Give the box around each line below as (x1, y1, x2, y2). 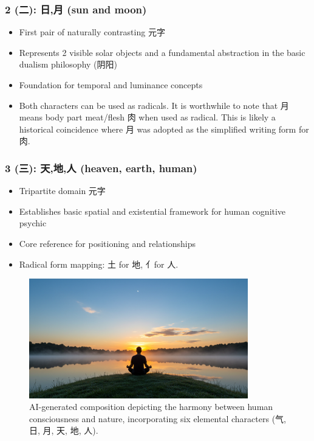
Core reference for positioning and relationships (19, 237, 196, 249)
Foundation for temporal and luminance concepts (19, 78, 203, 91)
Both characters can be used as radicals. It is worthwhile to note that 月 (19, 99, 289, 111)
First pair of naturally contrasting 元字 (19, 26, 165, 38)
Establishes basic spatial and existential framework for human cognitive (19, 204, 286, 217)
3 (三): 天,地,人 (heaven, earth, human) (5, 160, 197, 175)
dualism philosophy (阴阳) (19, 58, 117, 71)
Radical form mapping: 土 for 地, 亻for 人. (19, 257, 179, 270)
